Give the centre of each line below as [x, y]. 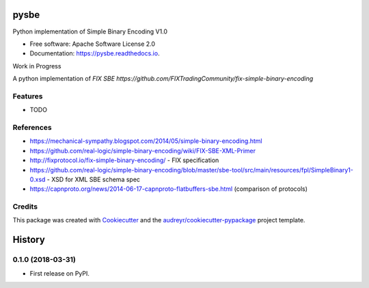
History [29, 240]
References [32, 127]
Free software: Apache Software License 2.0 [93, 44]
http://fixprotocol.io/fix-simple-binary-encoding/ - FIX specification [124, 160]
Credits [25, 207]
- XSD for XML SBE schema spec [93, 179]
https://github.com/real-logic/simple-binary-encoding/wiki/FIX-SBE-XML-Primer [143, 150]
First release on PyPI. [60, 273]
